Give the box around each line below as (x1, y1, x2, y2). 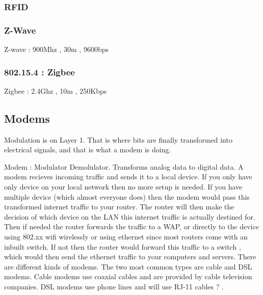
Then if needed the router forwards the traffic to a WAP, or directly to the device (4, 221, 259, 232)
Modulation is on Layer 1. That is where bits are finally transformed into (4, 134, 232, 145)
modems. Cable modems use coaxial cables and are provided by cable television (4, 271, 252, 282)
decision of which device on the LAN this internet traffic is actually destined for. (4, 211, 255, 222)
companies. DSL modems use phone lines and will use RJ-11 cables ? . (4, 281, 224, 291)
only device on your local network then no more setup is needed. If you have (4, 181, 243, 192)
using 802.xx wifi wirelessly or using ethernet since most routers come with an (4, 231, 248, 242)
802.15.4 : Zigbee (4, 65, 75, 78)
